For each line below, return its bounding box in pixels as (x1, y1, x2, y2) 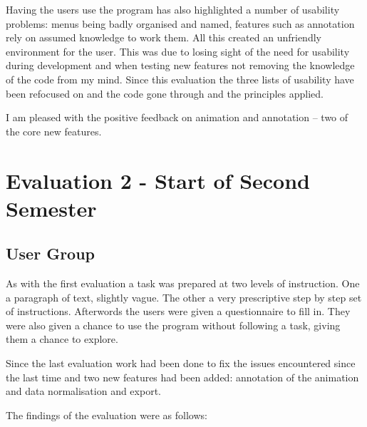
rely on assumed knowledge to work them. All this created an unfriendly (6, 30, 321, 45)
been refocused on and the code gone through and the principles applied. (6, 86, 324, 101)
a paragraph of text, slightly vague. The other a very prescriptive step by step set (6, 289, 362, 304)
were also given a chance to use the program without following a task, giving (6, 317, 341, 332)
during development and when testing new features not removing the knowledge (6, 58, 355, 73)
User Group (6, 242, 95, 264)
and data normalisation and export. (6, 384, 161, 398)
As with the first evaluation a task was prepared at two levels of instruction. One (6, 276, 360, 291)
